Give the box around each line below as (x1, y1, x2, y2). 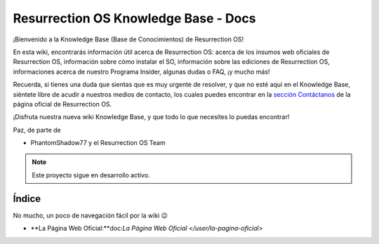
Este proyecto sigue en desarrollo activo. (32, 170, 150, 179)
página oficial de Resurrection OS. (13, 100, 112, 108)
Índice (13, 193, 41, 205)
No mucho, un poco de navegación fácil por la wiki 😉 (13, 211, 168, 219)
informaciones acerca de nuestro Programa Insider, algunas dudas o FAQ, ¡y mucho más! (13, 67, 270, 76)
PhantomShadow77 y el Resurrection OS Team (30, 139, 166, 147)
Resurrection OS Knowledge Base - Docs (13, 11, 256, 26)
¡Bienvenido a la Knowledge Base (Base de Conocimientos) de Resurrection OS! (13, 35, 244, 43)
